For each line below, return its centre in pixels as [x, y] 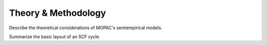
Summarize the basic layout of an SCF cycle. [55, 37]
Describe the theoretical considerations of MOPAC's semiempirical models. [86, 28]
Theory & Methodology [58, 13]
